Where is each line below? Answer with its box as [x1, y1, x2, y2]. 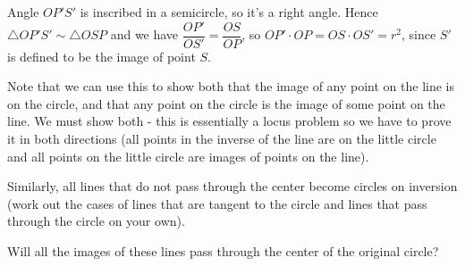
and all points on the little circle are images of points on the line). [7, 146, 369, 165]
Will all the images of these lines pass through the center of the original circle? [7, 242, 439, 260]
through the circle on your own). [7, 212, 185, 230]
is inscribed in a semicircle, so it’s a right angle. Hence [80, 3, 378, 21]
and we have [110, 25, 179, 44]
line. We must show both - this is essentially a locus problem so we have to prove [7, 112, 452, 130]
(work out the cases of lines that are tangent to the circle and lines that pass [7, 194, 427, 212]
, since [401, 25, 436, 44]
